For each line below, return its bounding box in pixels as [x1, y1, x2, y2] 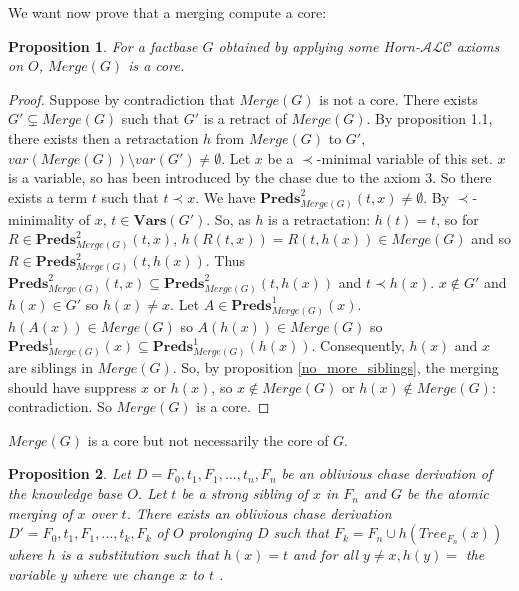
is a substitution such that [60, 544, 219, 565]
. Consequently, [311, 335, 405, 356]
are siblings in [8, 357, 93, 378]
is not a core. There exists [319, 88, 478, 109]
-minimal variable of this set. [316, 147, 493, 168]
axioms [456, 35, 500, 56]
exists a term [8, 186, 88, 207]
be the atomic [407, 483, 489, 504]
